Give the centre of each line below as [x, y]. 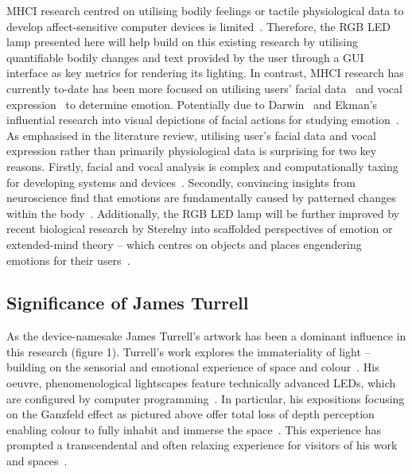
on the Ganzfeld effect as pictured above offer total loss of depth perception [190, 414]
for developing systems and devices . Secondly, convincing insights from [181, 182]
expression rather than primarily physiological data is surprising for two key [192, 151]
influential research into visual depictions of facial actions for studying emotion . [203, 120]
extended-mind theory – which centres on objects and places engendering [184, 244]
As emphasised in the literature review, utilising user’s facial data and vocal [191, 135]
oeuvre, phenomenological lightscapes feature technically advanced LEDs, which [201, 383]
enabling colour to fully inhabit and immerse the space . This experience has [194, 429]
